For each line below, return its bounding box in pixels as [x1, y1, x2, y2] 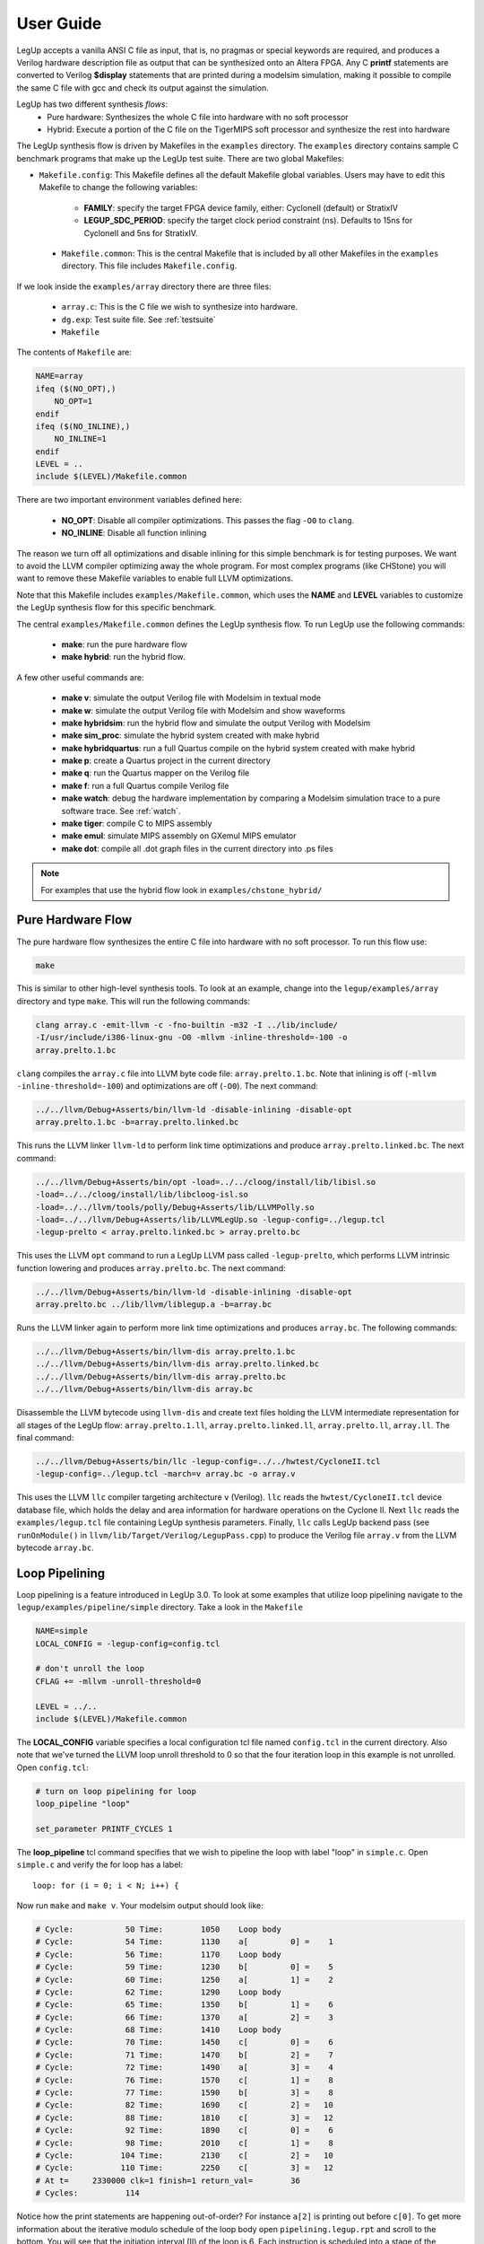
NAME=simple [35, 1626, 89, 1636]
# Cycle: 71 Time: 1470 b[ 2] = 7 [35, 2049, 333, 2060]
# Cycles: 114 [35, 2188, 141, 2198]
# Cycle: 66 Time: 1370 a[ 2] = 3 [35, 2012, 333, 2022]
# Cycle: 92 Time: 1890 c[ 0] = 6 [35, 2126, 333, 2135]
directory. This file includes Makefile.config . [61, 260, 238, 271]
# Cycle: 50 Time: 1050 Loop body [35, 1924, 281, 1934]
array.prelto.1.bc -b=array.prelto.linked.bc [35, 1118, 239, 1127]
